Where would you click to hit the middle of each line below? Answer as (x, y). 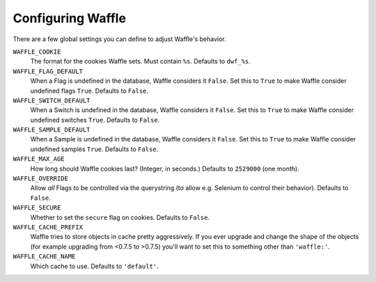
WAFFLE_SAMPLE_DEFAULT (52, 130)
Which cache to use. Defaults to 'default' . (95, 266)
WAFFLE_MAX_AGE (39, 159)
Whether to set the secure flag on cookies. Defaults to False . (120, 217)
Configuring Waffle (70, 18)
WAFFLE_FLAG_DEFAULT (48, 71)
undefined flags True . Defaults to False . (89, 91)
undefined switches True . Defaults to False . (95, 120)
